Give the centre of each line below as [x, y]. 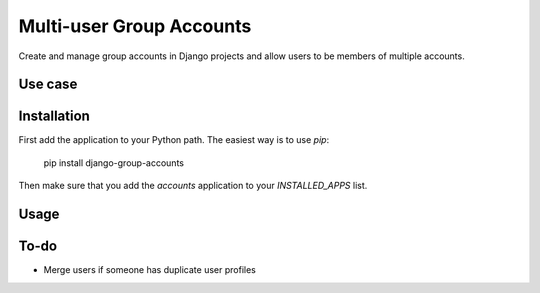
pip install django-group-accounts [114, 162]
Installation [54, 116]
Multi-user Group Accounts [135, 26]
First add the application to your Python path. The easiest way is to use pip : [174, 140]
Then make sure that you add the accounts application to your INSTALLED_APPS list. [193, 186]
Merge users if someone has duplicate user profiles [150, 270]
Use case [48, 84]
